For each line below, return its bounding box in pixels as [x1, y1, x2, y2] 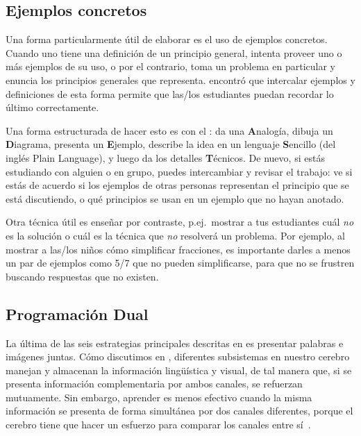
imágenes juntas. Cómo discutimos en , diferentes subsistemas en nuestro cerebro [6, 349, 350, 364]
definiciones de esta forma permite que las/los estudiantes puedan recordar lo [6, 86, 334, 101]
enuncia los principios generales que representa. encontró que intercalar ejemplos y [6, 72, 355, 87]
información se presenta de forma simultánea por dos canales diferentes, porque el [6, 403, 353, 418]
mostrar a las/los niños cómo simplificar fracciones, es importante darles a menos [6, 242, 351, 256]
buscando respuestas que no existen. [6, 269, 159, 283]
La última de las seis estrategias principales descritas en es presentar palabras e [6, 335, 344, 350]
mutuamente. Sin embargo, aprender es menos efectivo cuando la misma [6, 389, 312, 404]
